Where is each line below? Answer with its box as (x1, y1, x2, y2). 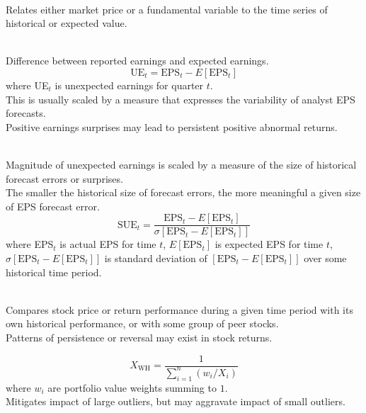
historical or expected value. (6, 16, 127, 30)
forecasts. (6, 106, 46, 120)
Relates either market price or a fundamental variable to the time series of (6, 1, 328, 16)
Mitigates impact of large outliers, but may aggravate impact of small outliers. (6, 394, 345, 409)
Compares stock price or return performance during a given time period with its (6, 302, 353, 317)
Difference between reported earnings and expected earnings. (6, 53, 269, 68)
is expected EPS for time (215, 237, 324, 251)
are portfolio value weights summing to (47, 380, 217, 395)
